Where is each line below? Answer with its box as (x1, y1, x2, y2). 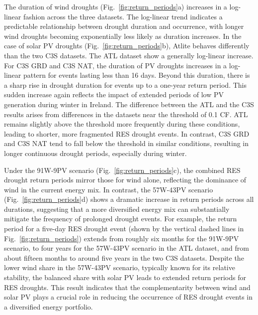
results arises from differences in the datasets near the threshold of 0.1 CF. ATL (4, 109, 248, 119)
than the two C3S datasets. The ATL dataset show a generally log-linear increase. (4, 50, 254, 60)
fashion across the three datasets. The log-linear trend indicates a (23, 11, 223, 21)
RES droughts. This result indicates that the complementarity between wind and (4, 282, 251, 292)
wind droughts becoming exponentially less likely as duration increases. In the (4, 30, 242, 41)
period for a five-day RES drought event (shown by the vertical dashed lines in (4, 223, 244, 234)
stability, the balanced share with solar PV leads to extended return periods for (4, 272, 246, 283)
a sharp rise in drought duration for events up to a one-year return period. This (4, 79, 247, 90)
